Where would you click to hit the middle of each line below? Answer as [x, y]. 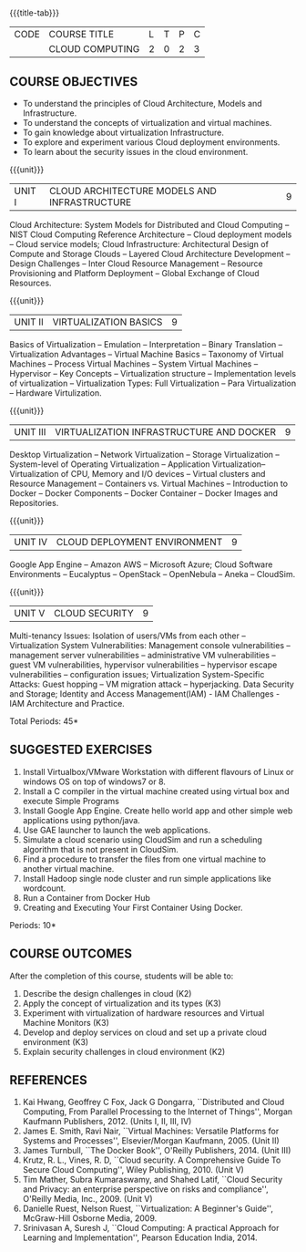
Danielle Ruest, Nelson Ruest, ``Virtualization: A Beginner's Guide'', [148, 1209]
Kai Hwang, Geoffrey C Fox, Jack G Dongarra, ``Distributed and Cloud [153, 1102]
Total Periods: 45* [44, 721]
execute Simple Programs [71, 801]
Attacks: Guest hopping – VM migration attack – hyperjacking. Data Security [152, 684]
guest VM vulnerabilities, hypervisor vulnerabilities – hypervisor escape [143, 665]
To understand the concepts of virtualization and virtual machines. [147, 123]
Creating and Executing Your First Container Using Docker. [133, 907]
